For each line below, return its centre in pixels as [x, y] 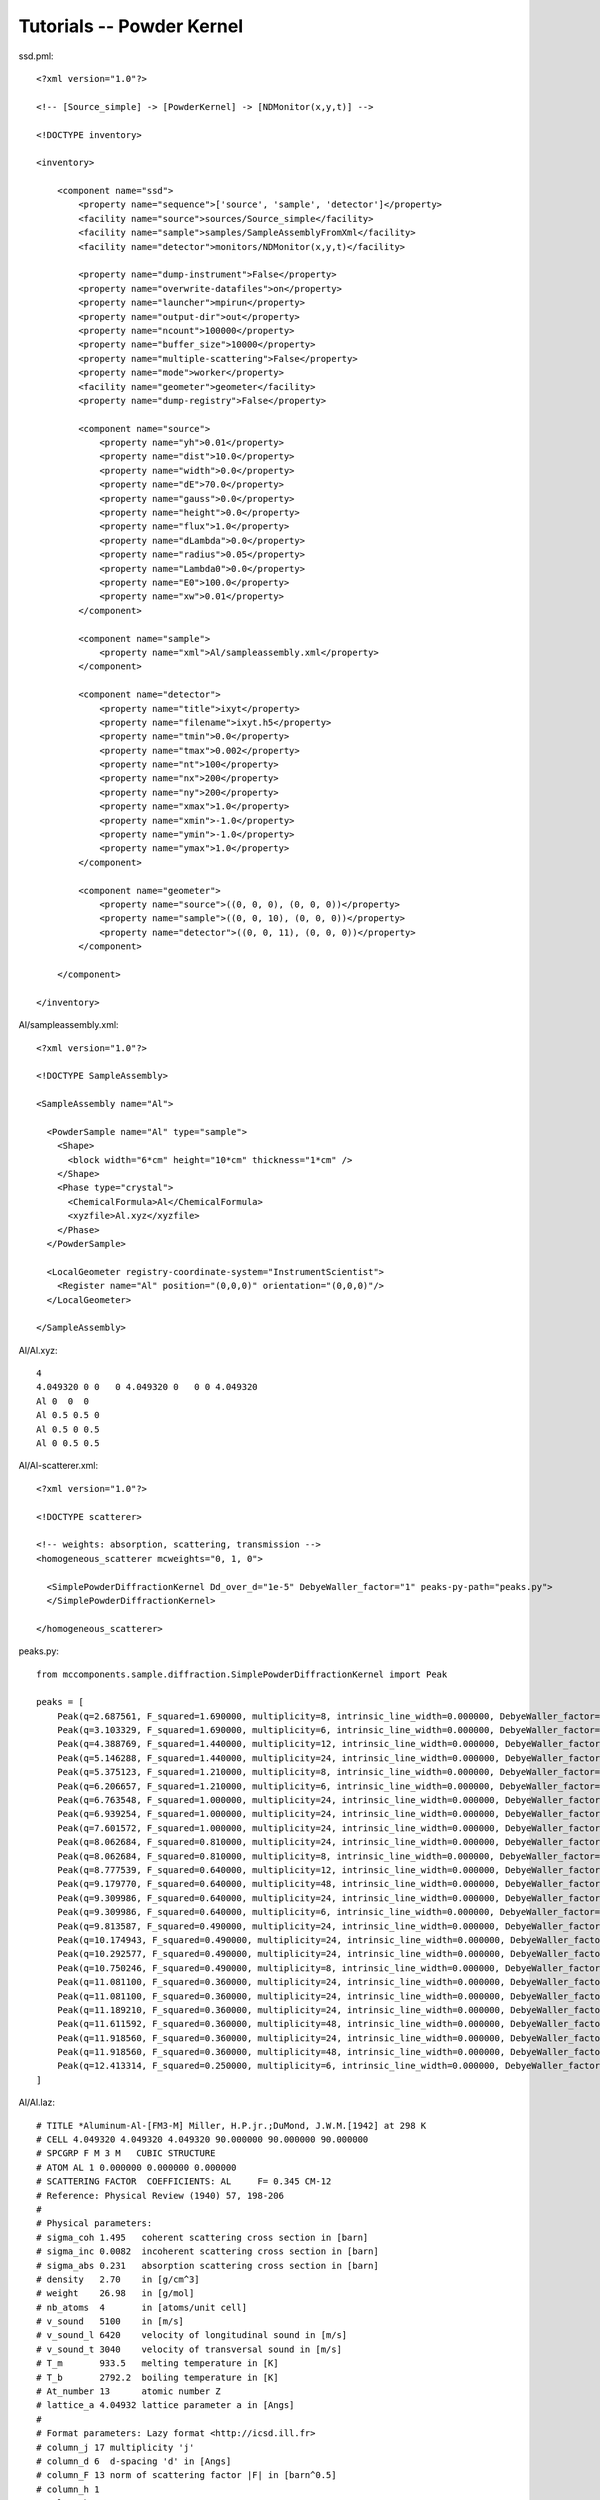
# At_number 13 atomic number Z [129, 2391]
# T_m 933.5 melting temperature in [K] [157, 2363]
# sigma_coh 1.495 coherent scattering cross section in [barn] [202, 2237]
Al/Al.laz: [36, 2102]
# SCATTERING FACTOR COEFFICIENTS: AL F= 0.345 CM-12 [184, 2181]
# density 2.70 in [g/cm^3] [118, 2279]
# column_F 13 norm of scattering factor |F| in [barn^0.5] [186, 2475]
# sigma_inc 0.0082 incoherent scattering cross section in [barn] [207, 2251]
